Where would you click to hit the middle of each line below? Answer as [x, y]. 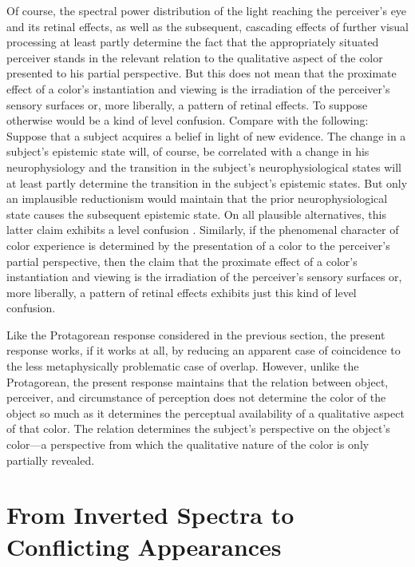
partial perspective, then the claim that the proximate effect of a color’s [182, 261]
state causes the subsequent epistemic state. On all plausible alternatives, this [196, 214]
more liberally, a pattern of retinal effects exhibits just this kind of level [182, 292]
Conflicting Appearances [144, 546]
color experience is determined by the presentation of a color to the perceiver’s [198, 245]
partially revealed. [51, 460]
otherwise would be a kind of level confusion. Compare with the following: [188, 120]
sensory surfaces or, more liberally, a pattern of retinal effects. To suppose [187, 104]
